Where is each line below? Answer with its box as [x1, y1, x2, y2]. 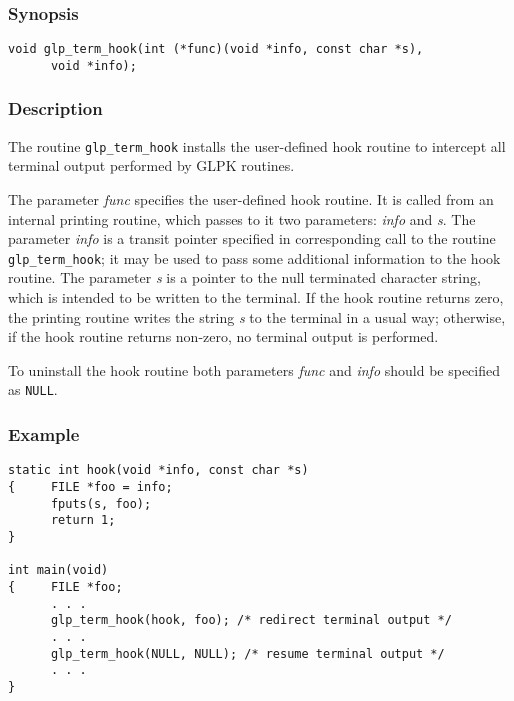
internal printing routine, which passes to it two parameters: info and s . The [8, 208, 476, 229]
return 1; [50, 513, 116, 528]
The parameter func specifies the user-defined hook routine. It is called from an [8, 189, 494, 209]
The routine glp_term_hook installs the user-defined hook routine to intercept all [8, 135, 506, 156]
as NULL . [8, 379, 58, 400]
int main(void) [8, 563, 109, 578]
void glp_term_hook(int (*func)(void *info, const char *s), [8, 42, 424, 57]
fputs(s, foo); [50, 496, 152, 511]
